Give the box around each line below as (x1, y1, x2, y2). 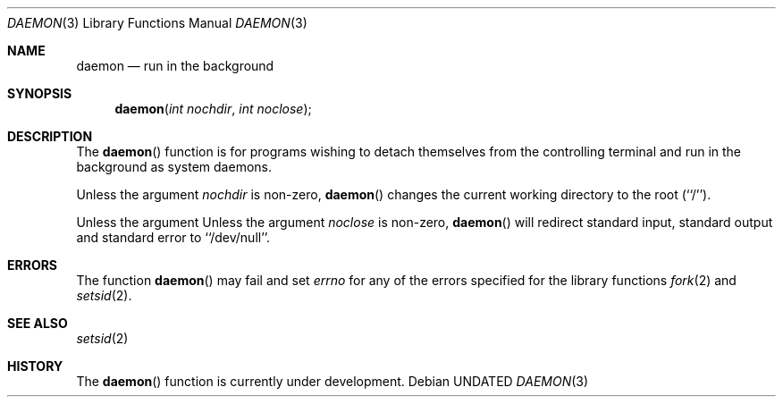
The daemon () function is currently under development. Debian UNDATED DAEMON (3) (76, 374, 589, 389)
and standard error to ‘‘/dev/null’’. (76, 230, 271, 245)
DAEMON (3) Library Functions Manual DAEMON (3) (7, 15, 307, 30)
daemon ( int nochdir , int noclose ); (114, 101, 312, 116)
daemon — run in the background (76, 58, 274, 73)
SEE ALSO (7, 316, 68, 331)
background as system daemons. (76, 159, 272, 174)
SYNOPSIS (7, 86, 72, 101)
